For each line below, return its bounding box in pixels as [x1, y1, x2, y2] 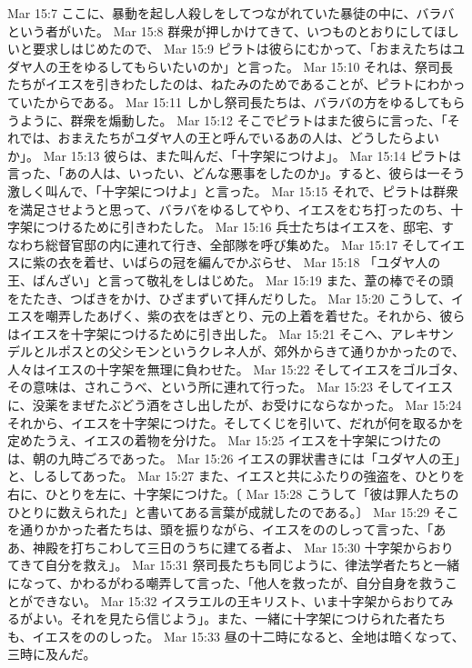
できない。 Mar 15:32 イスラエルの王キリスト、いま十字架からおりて [32, 591, 441, 610]
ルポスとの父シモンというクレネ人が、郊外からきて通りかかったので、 [45, 342, 466, 361]
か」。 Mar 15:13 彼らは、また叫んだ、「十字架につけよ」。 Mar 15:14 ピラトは [7, 145, 461, 165]
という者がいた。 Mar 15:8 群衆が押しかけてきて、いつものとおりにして [7, 21, 434, 40]
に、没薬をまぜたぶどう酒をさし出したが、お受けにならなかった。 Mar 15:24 [7, 395, 462, 414]
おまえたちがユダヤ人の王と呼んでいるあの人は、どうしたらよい [57, 128, 439, 147]
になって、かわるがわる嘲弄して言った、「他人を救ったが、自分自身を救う [7, 573, 445, 592]
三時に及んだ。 [7, 644, 96, 663]
